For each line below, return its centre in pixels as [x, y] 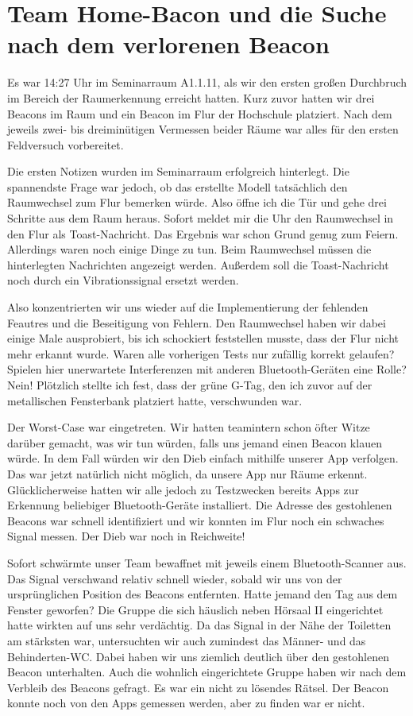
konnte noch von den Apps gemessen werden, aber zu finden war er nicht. [186, 703]
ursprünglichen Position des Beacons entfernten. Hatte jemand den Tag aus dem [203, 594]
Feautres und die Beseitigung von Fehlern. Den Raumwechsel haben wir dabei [197, 322]
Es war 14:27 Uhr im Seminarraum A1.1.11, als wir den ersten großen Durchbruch [207, 82]
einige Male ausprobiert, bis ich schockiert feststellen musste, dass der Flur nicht [203, 338]
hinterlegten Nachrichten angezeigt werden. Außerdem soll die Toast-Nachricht [198, 264]
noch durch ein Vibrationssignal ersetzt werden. [123, 280]
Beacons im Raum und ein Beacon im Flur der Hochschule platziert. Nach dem [200, 113]
